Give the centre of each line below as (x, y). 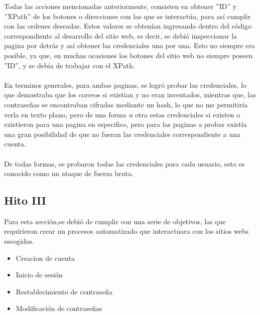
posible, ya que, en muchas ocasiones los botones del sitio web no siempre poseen (128, 55)
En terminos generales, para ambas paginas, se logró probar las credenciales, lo (125, 85)
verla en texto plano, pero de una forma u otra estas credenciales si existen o (122, 114)
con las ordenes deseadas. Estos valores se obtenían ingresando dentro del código (128, 26)
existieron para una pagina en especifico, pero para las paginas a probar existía (125, 124)
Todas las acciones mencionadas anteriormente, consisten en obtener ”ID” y (120, 6)
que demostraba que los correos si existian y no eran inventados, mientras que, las (130, 95)
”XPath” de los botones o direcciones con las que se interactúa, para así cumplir (127, 16)
